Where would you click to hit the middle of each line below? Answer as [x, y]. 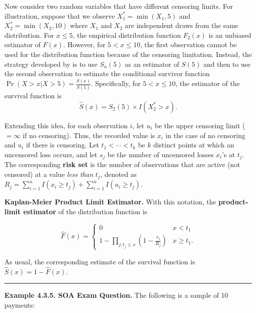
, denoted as [119, 174]
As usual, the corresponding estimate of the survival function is [100, 261]
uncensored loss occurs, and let [51, 154]
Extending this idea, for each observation [66, 125]
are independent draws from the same [182, 25]
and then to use [227, 64]
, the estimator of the [208, 83]
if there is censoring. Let [63, 145]
